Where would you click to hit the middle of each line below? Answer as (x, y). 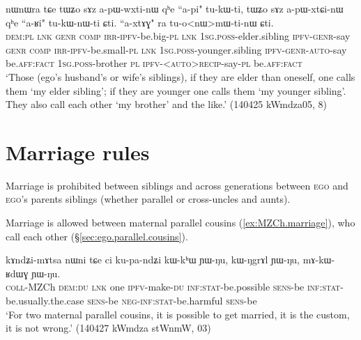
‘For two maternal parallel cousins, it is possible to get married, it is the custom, (178, 314)
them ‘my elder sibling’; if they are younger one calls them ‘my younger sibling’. (176, 90)
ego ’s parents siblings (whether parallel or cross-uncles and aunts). (148, 199)
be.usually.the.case (45, 301)
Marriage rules (78, 152)
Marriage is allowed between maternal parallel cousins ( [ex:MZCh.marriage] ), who (180, 223)
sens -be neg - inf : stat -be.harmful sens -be (172, 301)
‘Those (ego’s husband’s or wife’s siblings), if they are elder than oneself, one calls (180, 76)
